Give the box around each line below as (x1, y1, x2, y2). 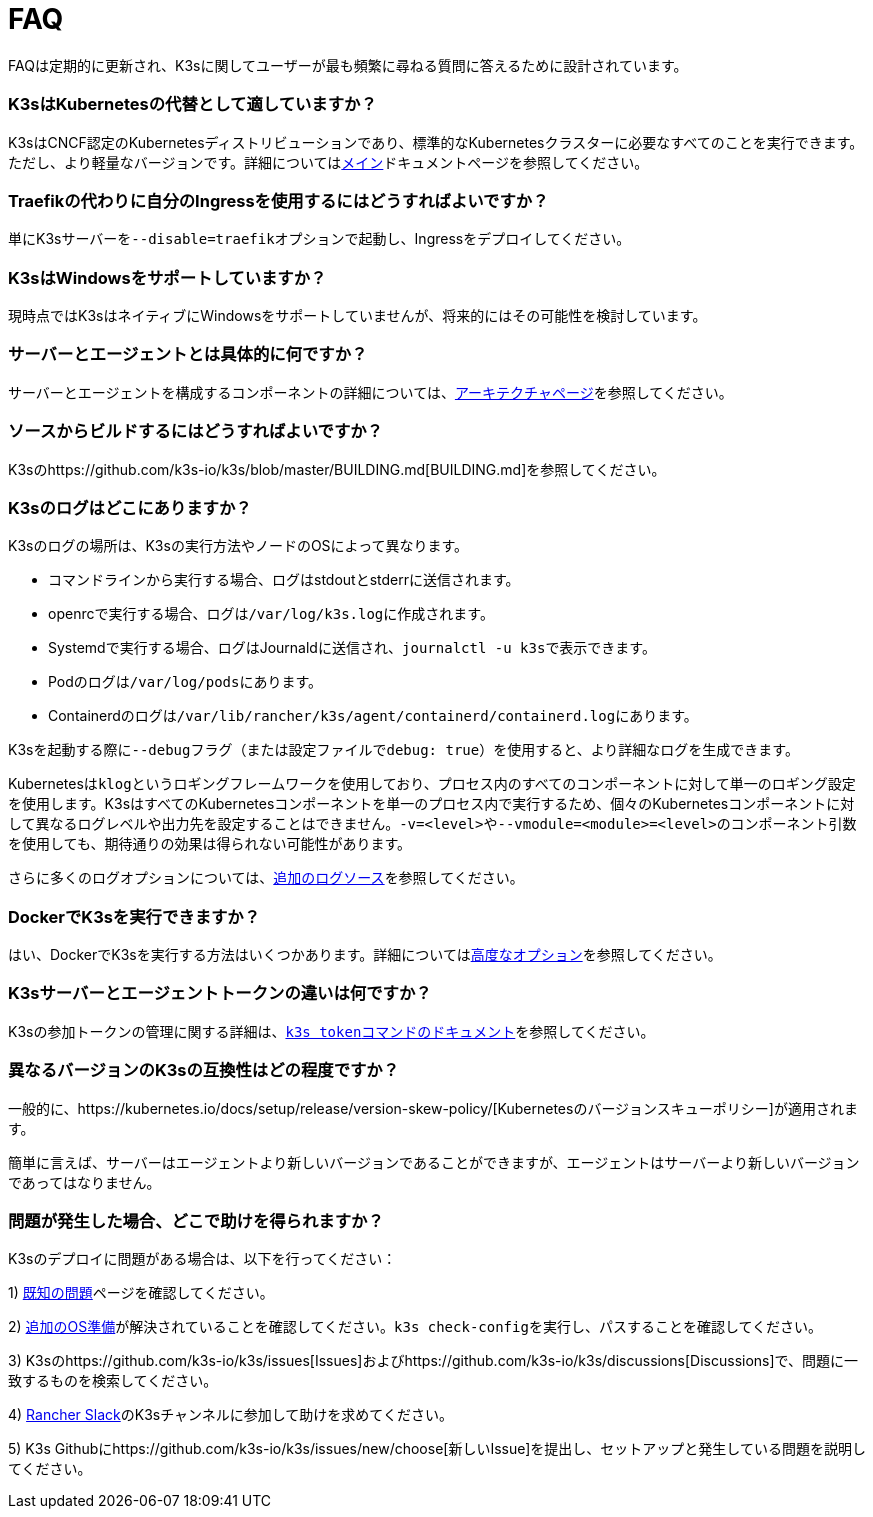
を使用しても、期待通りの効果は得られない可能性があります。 (8, 835, 412, 853)
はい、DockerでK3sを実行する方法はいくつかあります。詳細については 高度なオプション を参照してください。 (8, 946, 722, 963)
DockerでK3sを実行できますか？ (8, 906, 261, 927)
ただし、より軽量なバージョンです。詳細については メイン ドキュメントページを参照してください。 (8, 153, 649, 171)
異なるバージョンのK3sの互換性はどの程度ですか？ (8, 1060, 400, 1081)
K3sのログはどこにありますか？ (8, 497, 252, 518)
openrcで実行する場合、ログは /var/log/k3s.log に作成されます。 (48, 605, 494, 623)
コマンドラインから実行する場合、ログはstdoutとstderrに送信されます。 (48, 571, 520, 589)
